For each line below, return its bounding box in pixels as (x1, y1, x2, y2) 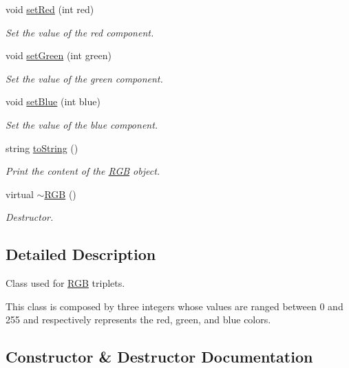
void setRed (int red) (6, 2, 94, 16)
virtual (6, 186, 34, 201)
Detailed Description (6, 243, 156, 265)
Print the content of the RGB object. (6, 164, 160, 178)
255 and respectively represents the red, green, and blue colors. (6, 312, 271, 327)
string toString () (6, 140, 78, 155)
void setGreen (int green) (6, 48, 112, 63)
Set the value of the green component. (6, 71, 163, 85)
